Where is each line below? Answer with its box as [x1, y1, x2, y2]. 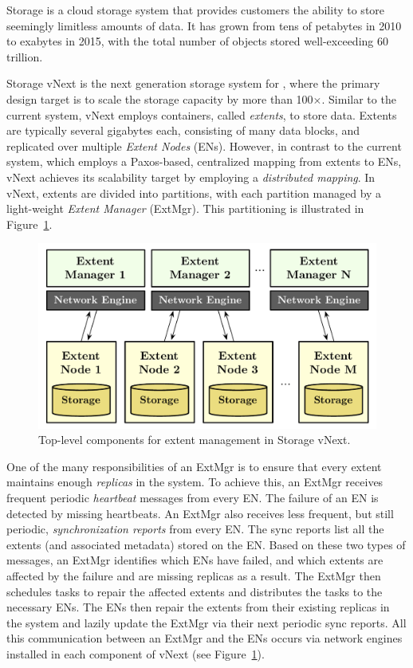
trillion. [6, 48, 43, 65]
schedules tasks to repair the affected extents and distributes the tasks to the [6, 583, 383, 599]
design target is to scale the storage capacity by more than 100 [6, 90, 313, 107]
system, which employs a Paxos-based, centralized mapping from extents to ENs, [6, 153, 402, 170]
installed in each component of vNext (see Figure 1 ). [6, 645, 265, 662]
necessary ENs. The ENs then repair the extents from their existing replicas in [6, 599, 390, 615]
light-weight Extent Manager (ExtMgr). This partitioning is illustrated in [6, 200, 364, 217]
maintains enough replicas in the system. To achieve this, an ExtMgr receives [6, 473, 383, 490]
